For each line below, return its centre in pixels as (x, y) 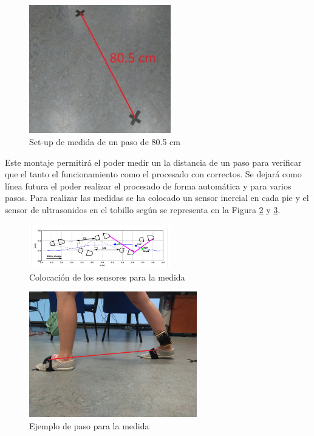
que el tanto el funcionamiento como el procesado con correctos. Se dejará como (153, 174)
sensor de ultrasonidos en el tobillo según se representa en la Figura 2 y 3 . (143, 210)
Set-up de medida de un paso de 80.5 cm (105, 142)
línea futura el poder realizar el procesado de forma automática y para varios (148, 186)
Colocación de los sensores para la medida (107, 277)
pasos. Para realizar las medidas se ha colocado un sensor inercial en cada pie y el (157, 198)
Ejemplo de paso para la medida (89, 425)
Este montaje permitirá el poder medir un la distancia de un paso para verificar (153, 162)
